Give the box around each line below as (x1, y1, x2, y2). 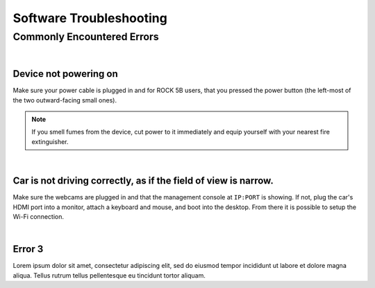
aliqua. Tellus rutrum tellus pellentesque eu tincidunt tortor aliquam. (12, 271, 206, 280)
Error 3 (12, 243, 44, 255)
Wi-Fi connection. (12, 212, 64, 221)
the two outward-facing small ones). (12, 96, 117, 104)
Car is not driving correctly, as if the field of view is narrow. (12, 175, 274, 187)
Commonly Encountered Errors (12, 30, 159, 43)
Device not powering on (12, 68, 118, 80)
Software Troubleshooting (12, 10, 168, 26)
